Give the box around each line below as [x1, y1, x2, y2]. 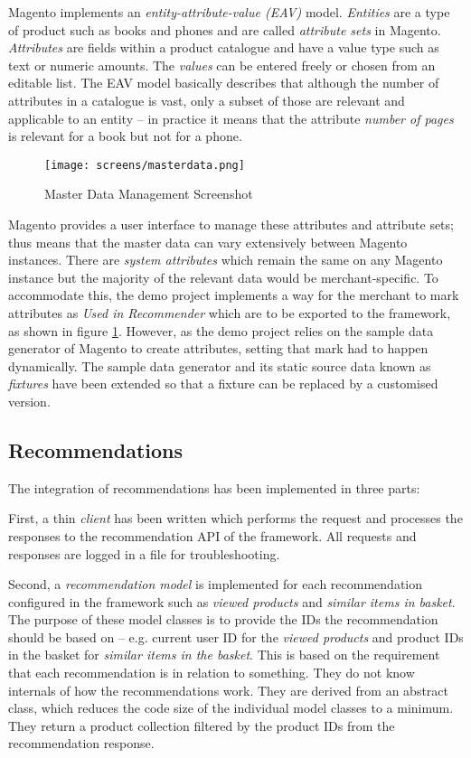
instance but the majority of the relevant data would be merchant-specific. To [8, 267, 438, 286]
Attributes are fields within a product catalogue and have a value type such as [8, 38, 439, 57]
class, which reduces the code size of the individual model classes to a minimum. [8, 698, 454, 717]
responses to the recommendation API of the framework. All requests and [8, 526, 417, 545]
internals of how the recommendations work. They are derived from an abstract [8, 680, 448, 699]
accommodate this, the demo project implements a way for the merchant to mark [8, 285, 459, 304]
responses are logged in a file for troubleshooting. [8, 544, 280, 563]
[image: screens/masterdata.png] [44, 158, 245, 172]
